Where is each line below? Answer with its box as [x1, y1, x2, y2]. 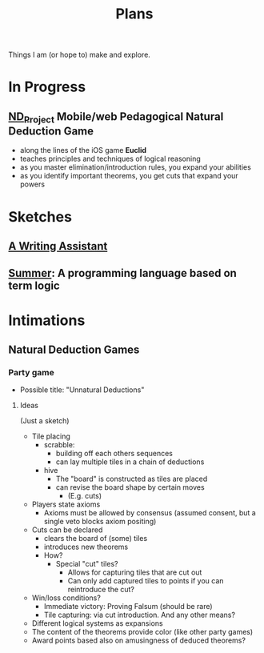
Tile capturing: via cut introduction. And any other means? [43, 610, 236, 620]
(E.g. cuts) [67, 491, 102, 501]
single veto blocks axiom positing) [43, 517, 157, 527]
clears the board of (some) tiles [43, 534, 148, 543]
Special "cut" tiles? [55, 559, 118, 569]
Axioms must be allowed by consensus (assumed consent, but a [43, 508, 256, 518]
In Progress [8, 78, 86, 96]
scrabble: [43, 440, 75, 450]
